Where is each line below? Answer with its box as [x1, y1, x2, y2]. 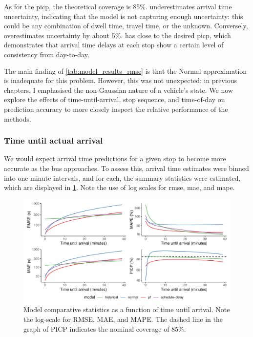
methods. [4, 113, 31, 124]
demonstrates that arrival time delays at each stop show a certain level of [4, 40, 224, 50]
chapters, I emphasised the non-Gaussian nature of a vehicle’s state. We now [4, 84, 233, 95]
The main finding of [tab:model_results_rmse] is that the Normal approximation [4, 65, 247, 76]
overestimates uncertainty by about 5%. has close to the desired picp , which [4, 30, 231, 40]
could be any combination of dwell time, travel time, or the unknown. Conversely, [4, 21, 248, 31]
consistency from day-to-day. [4, 49, 89, 59]
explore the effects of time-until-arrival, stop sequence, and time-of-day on [4, 94, 225, 105]
